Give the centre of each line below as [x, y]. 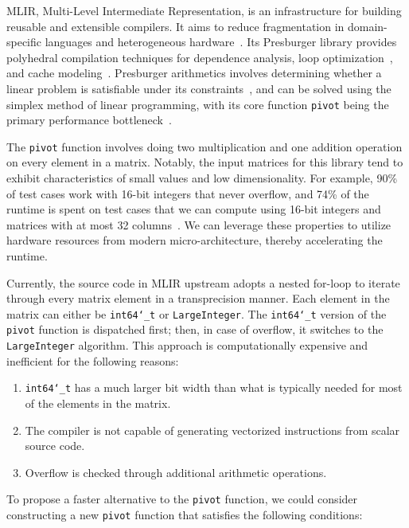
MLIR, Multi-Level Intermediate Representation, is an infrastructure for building [204, 10]
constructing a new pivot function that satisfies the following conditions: [185, 515]
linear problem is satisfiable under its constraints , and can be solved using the [199, 88]
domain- [368, 26]
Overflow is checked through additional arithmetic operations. [176, 472]
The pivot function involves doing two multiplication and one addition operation [204, 146]
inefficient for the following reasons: [93, 360]
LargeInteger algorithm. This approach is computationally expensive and [187, 345]
